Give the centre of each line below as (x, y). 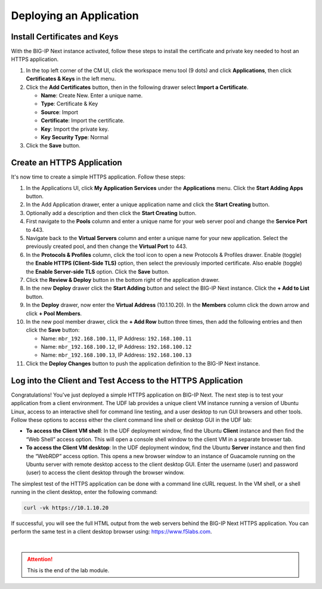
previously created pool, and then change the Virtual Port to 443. (107, 246)
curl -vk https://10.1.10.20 (66, 508)
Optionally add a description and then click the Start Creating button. (111, 213)
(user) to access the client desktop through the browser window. (105, 473)
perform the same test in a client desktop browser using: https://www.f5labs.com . (112, 532)
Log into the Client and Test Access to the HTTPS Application (127, 380)
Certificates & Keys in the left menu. (71, 79)
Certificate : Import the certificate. (83, 121)
